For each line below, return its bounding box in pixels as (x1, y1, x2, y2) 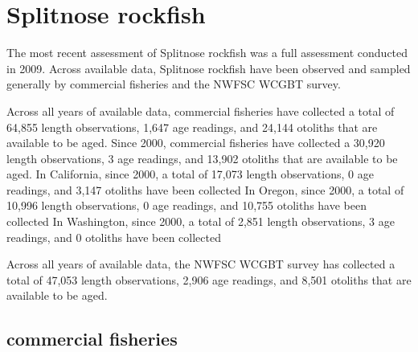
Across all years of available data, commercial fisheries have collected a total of (6, 102, 395, 119)
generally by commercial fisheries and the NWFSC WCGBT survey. (6, 76, 341, 92)
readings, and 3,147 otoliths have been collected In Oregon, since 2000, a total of (6, 181, 404, 198)
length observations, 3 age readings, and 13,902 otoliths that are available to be (6, 149, 398, 166)
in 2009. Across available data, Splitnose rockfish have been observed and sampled (6, 59, 411, 76)
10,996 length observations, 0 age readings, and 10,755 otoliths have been (6, 197, 367, 214)
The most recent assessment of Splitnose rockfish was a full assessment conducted (6, 44, 408, 61)
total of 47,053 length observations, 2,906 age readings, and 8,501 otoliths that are (6, 271, 412, 288)
